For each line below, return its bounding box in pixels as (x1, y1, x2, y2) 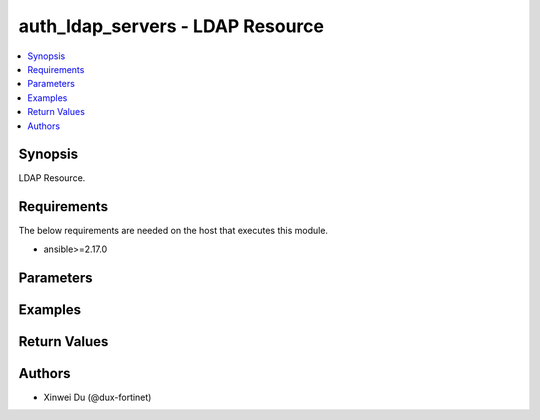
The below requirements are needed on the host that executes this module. (18, 225, 329, 237)
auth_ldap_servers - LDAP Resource (18, 15, 325, 37)
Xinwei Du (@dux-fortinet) (43, 391, 152, 403)
